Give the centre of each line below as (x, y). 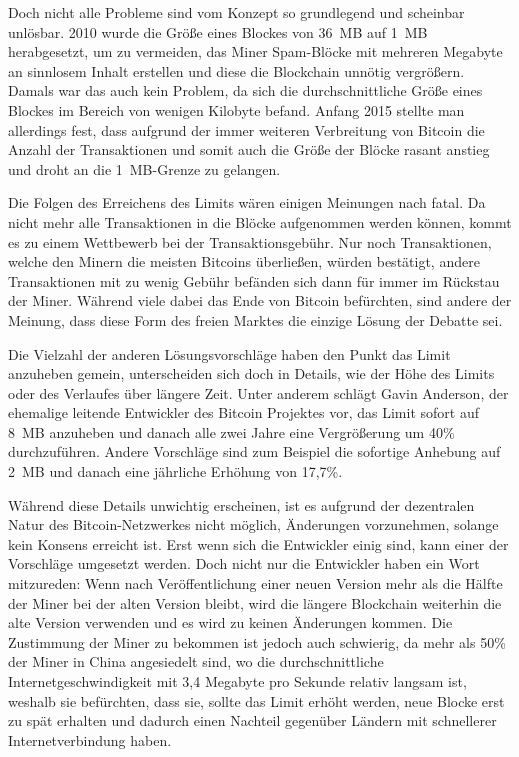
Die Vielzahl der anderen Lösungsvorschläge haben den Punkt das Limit (229, 353)
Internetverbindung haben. (90, 739)
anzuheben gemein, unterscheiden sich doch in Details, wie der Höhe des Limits (251, 373)
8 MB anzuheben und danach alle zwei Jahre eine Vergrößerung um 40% (231, 431)
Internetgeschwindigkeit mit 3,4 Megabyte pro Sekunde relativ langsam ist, (237, 681)
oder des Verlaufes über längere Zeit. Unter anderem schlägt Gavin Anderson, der (258, 392)
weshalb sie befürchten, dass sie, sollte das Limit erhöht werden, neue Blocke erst (256, 700)
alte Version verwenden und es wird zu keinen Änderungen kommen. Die (230, 622)
